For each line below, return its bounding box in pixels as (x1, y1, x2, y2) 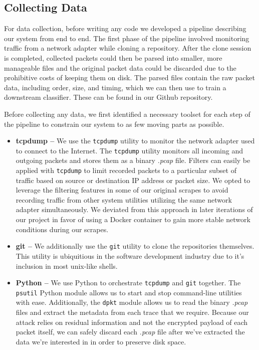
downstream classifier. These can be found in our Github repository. (4, 92, 213, 102)
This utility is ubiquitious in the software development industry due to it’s (16, 250, 244, 261)
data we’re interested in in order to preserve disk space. (16, 336, 186, 346)
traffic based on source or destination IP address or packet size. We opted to (16, 174, 250, 185)
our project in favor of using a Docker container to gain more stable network (16, 214, 250, 225)
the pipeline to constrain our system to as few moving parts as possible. (4, 118, 224, 129)
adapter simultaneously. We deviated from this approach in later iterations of (16, 204, 253, 215)
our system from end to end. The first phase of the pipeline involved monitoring (4, 33, 249, 43)
